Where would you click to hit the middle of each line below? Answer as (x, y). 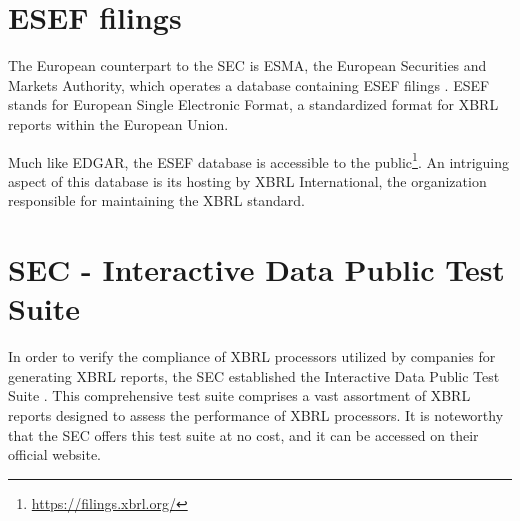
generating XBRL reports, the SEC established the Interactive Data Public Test (254, 375)
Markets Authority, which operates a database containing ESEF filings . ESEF (249, 84)
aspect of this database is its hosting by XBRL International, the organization (247, 180)
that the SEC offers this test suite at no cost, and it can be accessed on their (243, 434)
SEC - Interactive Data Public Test (256, 269)
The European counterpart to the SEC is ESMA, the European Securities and (247, 65)
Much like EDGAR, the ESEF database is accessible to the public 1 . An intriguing (258, 160)
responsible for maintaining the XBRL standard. (156, 200)
